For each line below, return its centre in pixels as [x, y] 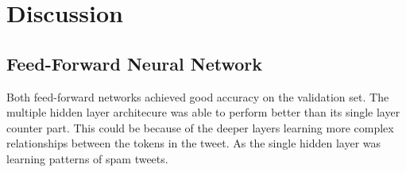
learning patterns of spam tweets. [87, 158]
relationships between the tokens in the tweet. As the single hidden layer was [194, 143]
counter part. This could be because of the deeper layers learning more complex [200, 127]
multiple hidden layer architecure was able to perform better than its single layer [203, 112]
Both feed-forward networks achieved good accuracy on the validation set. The [198, 96]
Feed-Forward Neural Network [134, 63]
